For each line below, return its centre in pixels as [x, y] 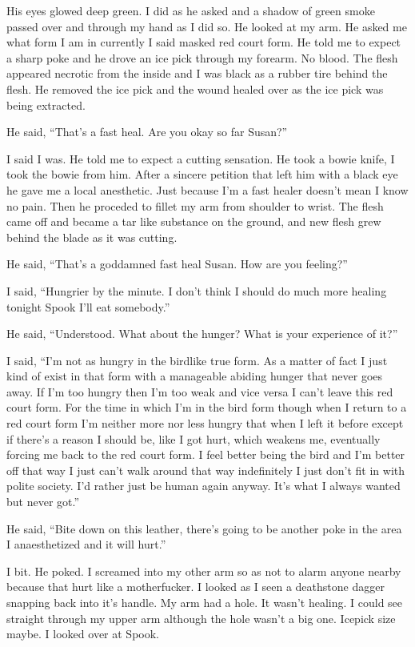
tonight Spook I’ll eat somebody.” [88, 306]
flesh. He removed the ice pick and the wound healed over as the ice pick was [195, 88]
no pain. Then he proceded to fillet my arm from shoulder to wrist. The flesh [195, 205]
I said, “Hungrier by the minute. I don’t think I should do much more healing [197, 290]
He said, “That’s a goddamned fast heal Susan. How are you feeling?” [177, 264]
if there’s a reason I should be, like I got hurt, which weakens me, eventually [194, 438]
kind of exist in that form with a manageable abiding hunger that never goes [195, 376]
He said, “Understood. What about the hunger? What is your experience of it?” [202, 334]
